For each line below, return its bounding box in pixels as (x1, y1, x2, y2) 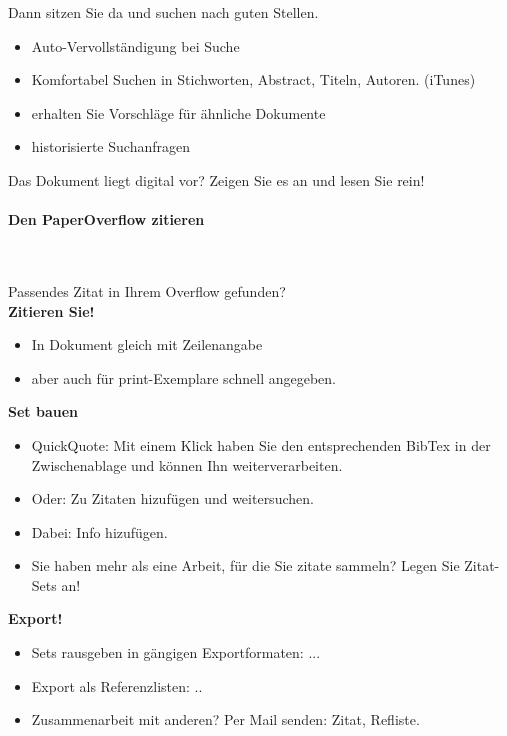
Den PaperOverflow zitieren (8, 209, 205, 230)
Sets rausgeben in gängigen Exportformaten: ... (31, 642, 321, 663)
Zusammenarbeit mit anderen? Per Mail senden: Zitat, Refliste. (31, 709, 420, 730)
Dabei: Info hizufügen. (31, 521, 168, 542)
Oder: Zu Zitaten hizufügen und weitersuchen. (31, 488, 314, 509)
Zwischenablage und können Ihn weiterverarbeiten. (31, 454, 343, 475)
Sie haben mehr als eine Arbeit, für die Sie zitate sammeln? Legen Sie (31, 555, 460, 576)
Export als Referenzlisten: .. (31, 675, 203, 696)
